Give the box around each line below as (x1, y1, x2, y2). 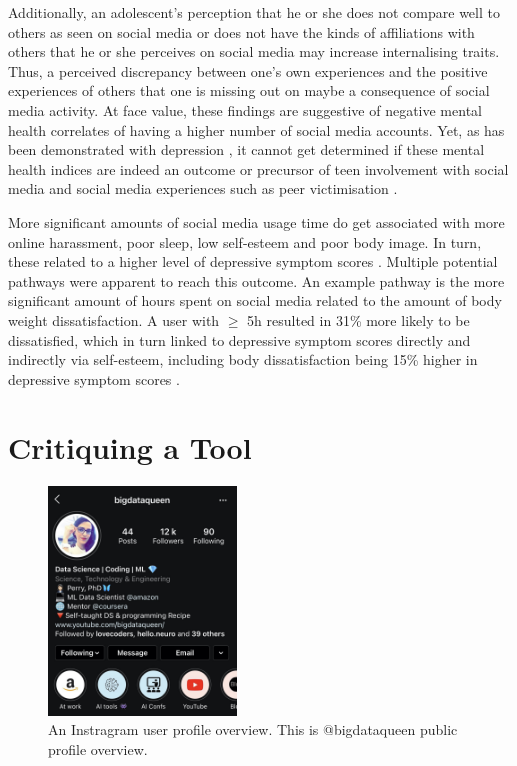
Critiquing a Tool (8, 427, 252, 468)
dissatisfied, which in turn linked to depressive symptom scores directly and (8, 329, 471, 350)
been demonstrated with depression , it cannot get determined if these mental (8, 139, 485, 160)
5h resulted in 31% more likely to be (247, 309, 470, 330)
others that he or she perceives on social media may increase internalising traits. (8, 41, 500, 62)
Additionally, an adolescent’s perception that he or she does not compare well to (8, 2, 500, 22)
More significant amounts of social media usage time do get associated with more (8, 211, 505, 232)
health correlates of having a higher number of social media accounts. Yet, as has (8, 119, 505, 140)
